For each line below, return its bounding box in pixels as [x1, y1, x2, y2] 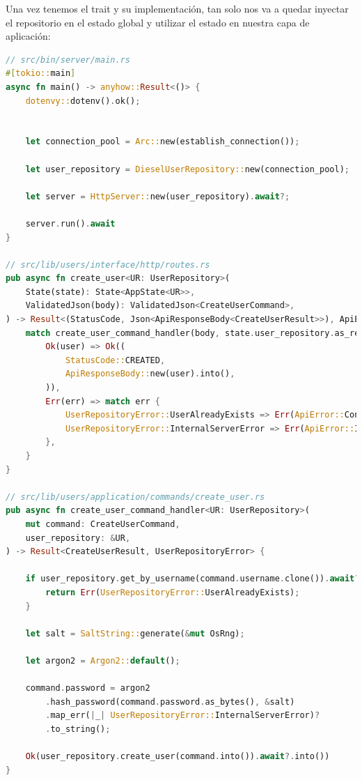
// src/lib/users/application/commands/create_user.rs [6, 491, 265, 502]
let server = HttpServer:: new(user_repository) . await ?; [25, 191, 290, 201]
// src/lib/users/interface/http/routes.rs [6, 259, 210, 270]
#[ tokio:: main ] [6, 68, 76, 79]
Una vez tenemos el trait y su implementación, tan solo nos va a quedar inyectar [6, 1, 349, 15]
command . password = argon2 [25, 683, 150, 694]
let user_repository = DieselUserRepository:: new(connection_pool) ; [25, 164, 350, 174]
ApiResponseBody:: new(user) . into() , [65, 369, 235, 379]
